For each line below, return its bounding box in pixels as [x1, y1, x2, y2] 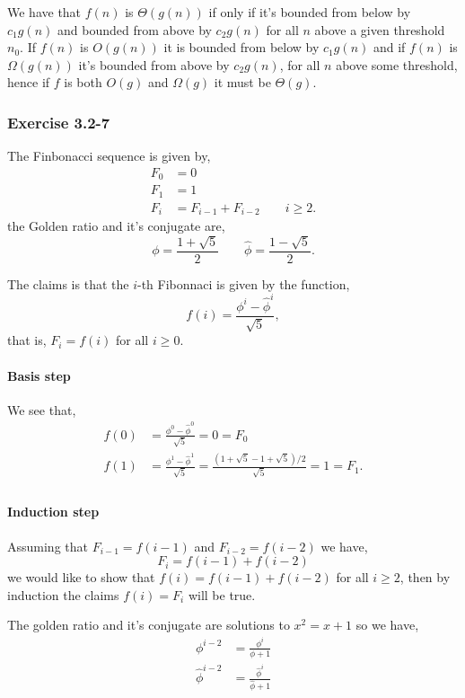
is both [64, 73, 102, 92]
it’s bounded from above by [78, 55, 230, 74]
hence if [7, 73, 50, 92]
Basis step [7, 366, 71, 384]
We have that [7, 3, 82, 21]
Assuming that [7, 536, 88, 555]
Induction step [7, 502, 100, 521]
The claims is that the [7, 274, 129, 293]
